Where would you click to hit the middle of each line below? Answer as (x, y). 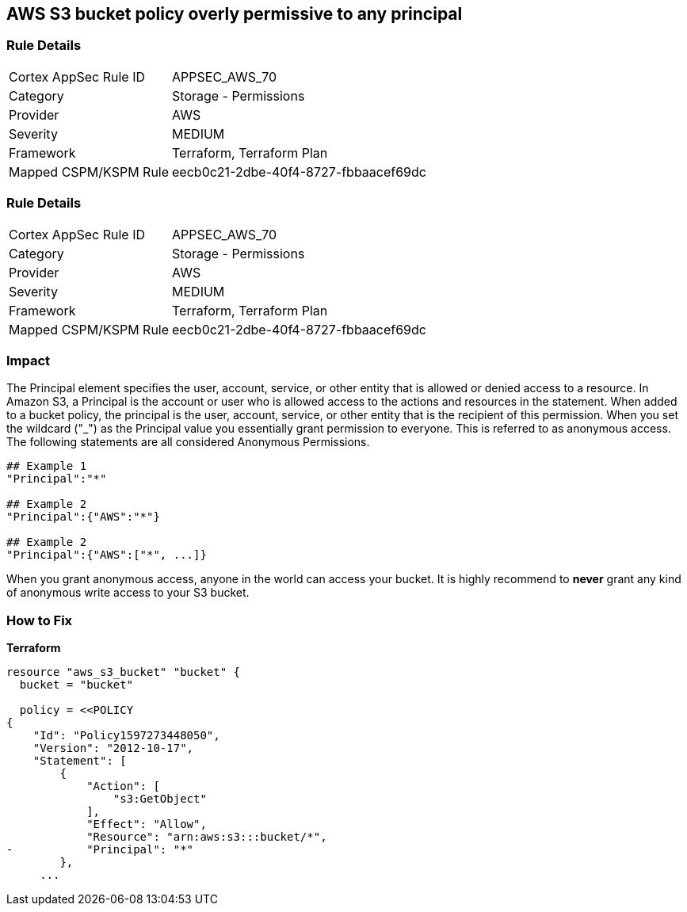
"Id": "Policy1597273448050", (126, 736)
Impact (29, 360)
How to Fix (40, 620)
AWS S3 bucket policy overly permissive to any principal (235, 14)
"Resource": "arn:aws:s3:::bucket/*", (207, 837)
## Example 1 (47, 466)
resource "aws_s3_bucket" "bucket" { (124, 672)
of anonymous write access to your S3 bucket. (128, 593)
